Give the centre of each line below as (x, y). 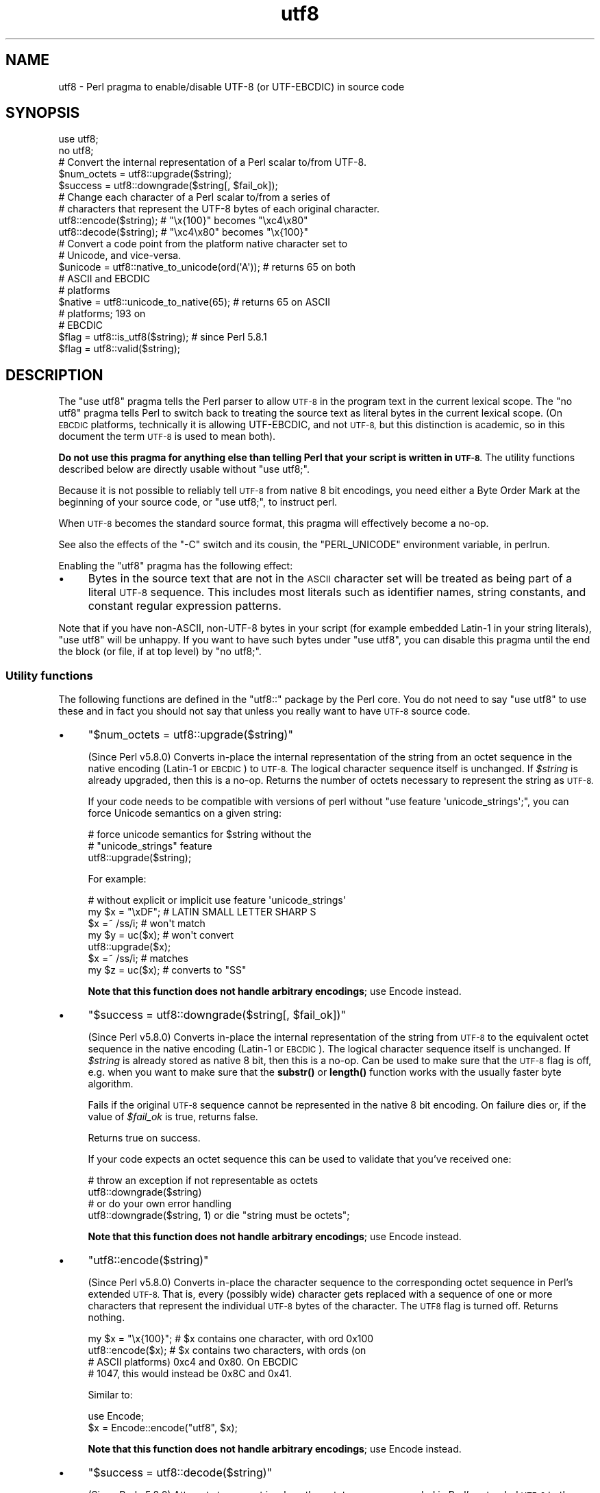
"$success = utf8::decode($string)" (180, 1473)
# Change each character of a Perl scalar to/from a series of (194, 197)
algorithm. (111, 1084)
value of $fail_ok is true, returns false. (173, 1117)
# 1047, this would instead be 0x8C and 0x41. (190, 1374)
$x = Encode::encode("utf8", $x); (163, 1428)
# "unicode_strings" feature (150, 846)
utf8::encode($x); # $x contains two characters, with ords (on (227, 1350)
